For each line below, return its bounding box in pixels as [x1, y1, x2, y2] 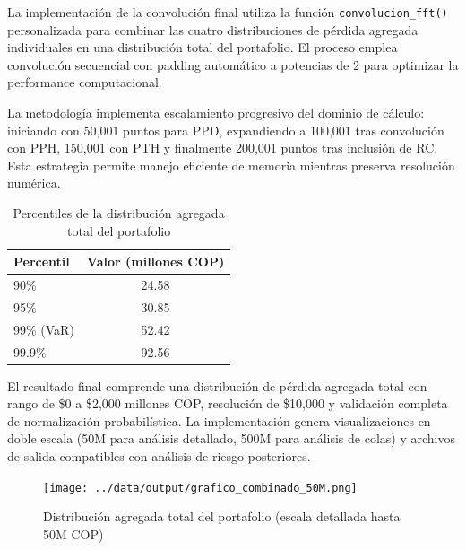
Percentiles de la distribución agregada [13, 204, 225, 222]
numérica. [7, 173, 61, 192]
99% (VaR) [13, 319, 74, 338]
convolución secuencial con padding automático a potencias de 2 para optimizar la [7, 55, 459, 74]
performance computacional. [7, 73, 162, 92]
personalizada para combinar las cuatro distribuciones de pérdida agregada [7, 20, 419, 39]
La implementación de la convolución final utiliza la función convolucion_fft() [7, 3, 448, 21]
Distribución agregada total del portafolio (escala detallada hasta [43, 507, 401, 526]
